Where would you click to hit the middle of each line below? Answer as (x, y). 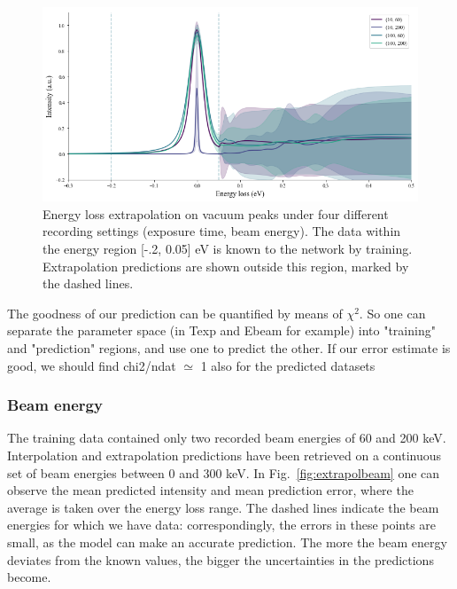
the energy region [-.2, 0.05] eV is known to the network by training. (228, 248)
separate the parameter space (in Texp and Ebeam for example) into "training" (221, 330)
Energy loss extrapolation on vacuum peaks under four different (216, 213)
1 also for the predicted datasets (288, 365)
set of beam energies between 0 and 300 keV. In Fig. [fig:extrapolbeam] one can (224, 472)
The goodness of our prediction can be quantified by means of (175, 313)
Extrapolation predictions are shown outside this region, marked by (226, 266)
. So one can (392, 313)
